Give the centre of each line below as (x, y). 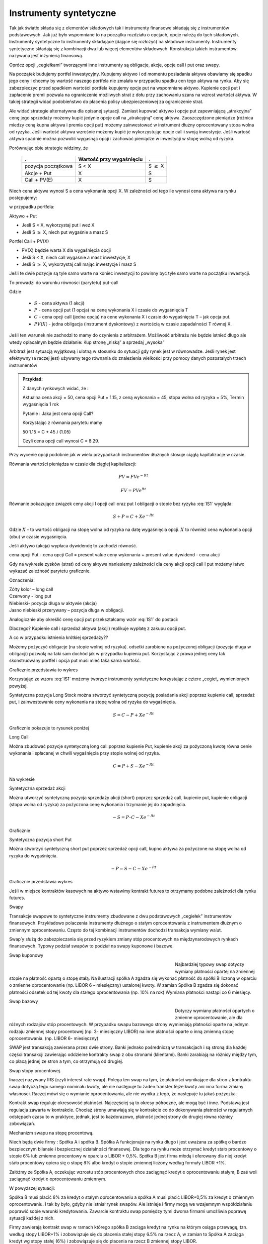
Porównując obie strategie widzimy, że (49, 148)
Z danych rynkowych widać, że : (56, 388)
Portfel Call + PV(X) (29, 241)
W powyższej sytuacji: (32, 1188)
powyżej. (19, 686)
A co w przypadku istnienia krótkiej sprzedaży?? (59, 637)
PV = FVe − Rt (133, 476)
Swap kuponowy (26, 955)
